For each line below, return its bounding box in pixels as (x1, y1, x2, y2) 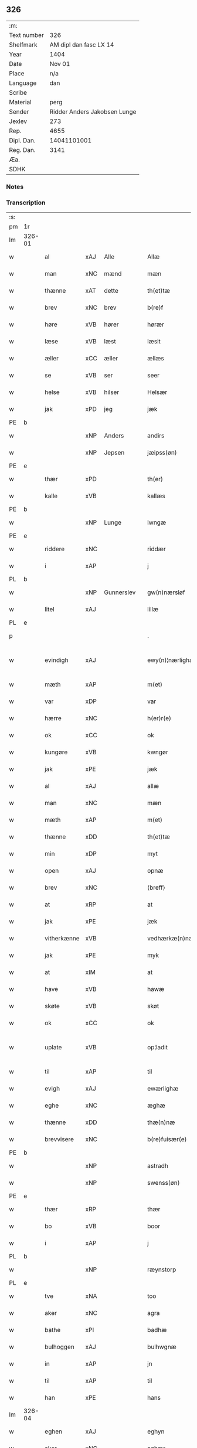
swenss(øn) (147, 1179, 180, 1187)
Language (9, 79, 37, 87)
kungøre (45, 748, 68, 756)
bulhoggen (45, 1343, 74, 1351)
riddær (147, 545, 166, 553)
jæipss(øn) (147, 449, 177, 457)
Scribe (9, 88, 28, 97)
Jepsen (104, 449, 125, 457)
